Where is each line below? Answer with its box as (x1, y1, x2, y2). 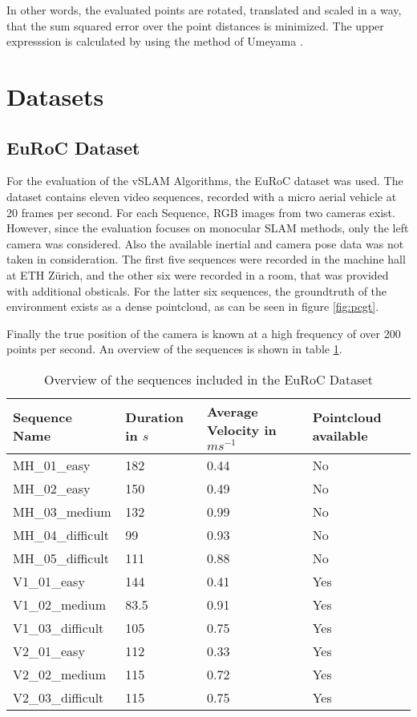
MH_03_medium (13, 501, 111, 521)
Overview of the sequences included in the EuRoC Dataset (44, 369, 373, 389)
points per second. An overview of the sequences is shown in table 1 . (6, 340, 342, 357)
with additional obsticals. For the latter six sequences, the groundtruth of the (6, 282, 387, 299)
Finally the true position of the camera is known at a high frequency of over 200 (6, 324, 401, 341)
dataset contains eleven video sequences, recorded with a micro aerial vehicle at (6, 187, 397, 204)
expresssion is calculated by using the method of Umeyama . (6, 33, 303, 50)
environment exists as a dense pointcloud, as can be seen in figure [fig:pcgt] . (6, 298, 379, 315)
